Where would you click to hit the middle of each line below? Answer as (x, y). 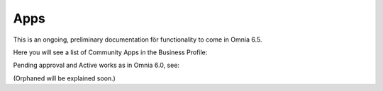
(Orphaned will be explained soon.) (65, 78)
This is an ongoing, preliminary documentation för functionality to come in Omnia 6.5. (138, 40)
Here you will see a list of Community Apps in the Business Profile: (110, 52)
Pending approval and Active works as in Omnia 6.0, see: (96, 65)
